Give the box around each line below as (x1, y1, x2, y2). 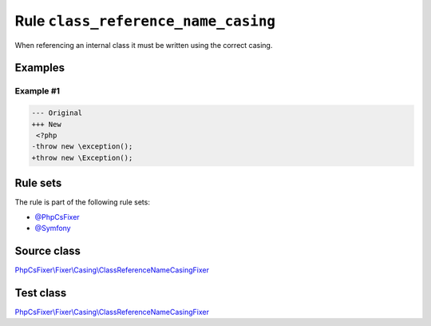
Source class (14, 244, 81, 257)
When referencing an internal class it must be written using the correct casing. (14, 40, 273, 50)
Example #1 (14, 85, 60, 97)
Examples (14, 61, 65, 75)
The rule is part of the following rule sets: (14, 197, 151, 207)
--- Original (31, 109, 83, 117)
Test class (14, 286, 67, 300)
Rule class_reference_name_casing (14, 12, 275, 30)
